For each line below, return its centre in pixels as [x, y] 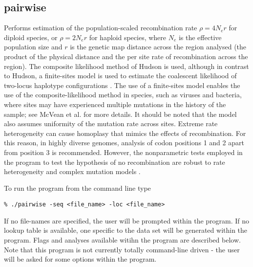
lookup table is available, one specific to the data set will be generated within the [126, 230]
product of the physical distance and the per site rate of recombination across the [126, 56]
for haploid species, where [128, 37]
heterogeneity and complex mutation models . [72, 171]
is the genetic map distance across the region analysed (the [158, 47]
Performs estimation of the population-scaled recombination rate [101, 28]
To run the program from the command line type [77, 188]
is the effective [200, 37]
